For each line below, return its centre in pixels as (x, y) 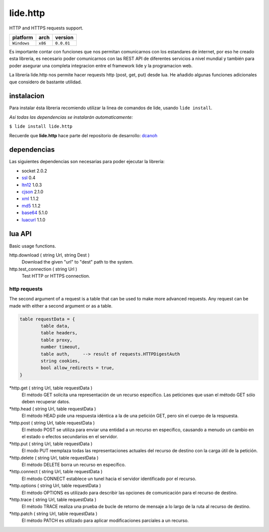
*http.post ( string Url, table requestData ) (52, 423)
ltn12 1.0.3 (32, 185)
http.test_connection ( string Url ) (43, 269)
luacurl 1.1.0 (34, 220)
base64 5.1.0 (35, 213)
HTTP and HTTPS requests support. (46, 28)
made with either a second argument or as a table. (61, 306)
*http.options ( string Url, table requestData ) (55, 486)
